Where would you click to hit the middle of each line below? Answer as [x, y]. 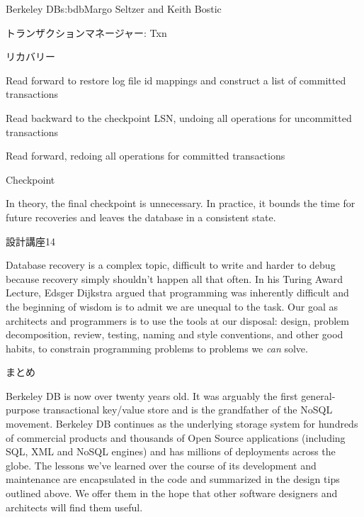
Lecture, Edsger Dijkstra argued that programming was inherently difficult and [177, 293]
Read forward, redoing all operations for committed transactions [146, 156]
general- [318, 395]
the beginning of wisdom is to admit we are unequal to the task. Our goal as [172, 306]
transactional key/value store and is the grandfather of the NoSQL [188, 410]
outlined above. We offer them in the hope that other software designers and [172, 493]
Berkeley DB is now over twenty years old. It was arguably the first [152, 395]
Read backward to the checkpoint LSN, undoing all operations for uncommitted [179, 117]
